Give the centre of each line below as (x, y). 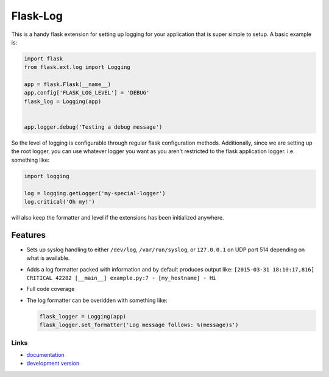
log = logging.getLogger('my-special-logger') (95, 193)
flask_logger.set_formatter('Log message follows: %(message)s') (139, 325)
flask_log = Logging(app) (63, 101)
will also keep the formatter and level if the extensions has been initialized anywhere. (118, 217)
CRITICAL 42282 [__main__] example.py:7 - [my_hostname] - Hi (121, 278)
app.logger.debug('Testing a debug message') (93, 127)
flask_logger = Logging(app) (83, 316)
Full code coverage (51, 289)
